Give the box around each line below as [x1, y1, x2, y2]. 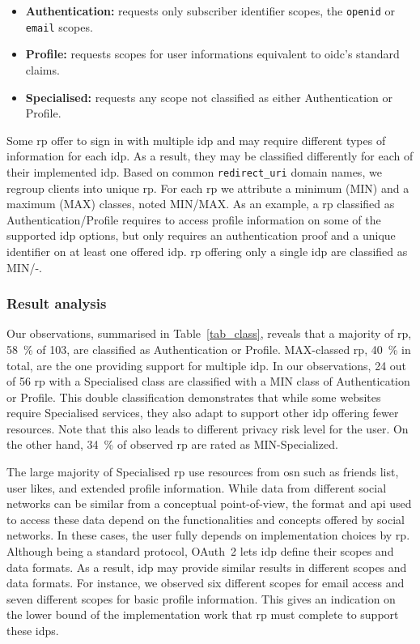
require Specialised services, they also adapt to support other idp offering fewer [6, 404, 399, 421]
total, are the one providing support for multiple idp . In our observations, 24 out [6, 356, 407, 373]
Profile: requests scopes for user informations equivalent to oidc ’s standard [25, 45, 400, 62]
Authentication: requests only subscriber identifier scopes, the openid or [25, 2, 395, 19]
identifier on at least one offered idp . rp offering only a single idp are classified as [6, 242, 408, 259]
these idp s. [6, 622, 59, 638]
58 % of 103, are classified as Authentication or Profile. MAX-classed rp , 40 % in [6, 340, 411, 357]
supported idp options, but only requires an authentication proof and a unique [6, 227, 396, 244]
